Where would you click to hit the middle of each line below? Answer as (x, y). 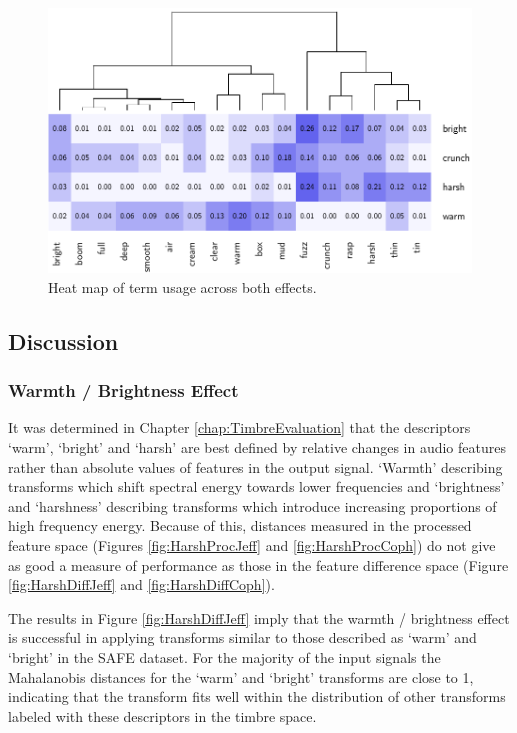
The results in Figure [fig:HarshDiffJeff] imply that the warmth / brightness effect (259, 617)
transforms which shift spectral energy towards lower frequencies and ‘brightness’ (256, 486)
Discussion (63, 340)
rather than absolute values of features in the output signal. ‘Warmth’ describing (255, 466)
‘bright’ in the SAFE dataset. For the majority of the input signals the (224, 656)
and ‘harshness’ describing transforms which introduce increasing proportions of (252, 505)
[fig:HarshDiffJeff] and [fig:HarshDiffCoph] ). (141, 584)
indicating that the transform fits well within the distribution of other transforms (257, 696)
